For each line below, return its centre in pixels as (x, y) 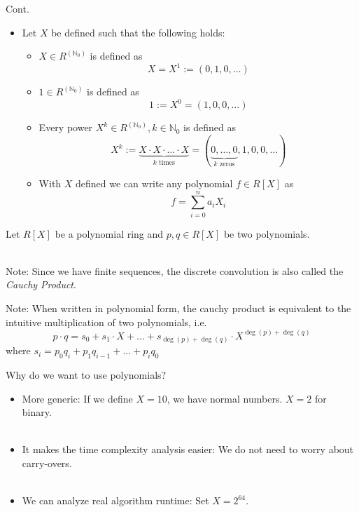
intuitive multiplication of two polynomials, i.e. (106, 322)
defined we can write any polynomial (154, 183)
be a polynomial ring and (109, 233)
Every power (66, 127)
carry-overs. (47, 463)
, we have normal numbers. (225, 398)
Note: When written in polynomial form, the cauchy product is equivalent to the (178, 308)
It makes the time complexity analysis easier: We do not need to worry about (188, 449)
